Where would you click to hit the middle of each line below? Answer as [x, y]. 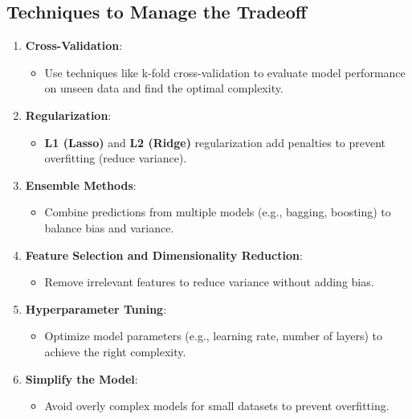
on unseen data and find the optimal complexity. [164, 88]
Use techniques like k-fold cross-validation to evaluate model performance [225, 72]
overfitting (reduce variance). [116, 158]
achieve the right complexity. [115, 351]
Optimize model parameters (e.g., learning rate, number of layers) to [213, 336]
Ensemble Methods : [81, 185]
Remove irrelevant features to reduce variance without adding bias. [209, 282]
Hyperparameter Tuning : [96, 308]
